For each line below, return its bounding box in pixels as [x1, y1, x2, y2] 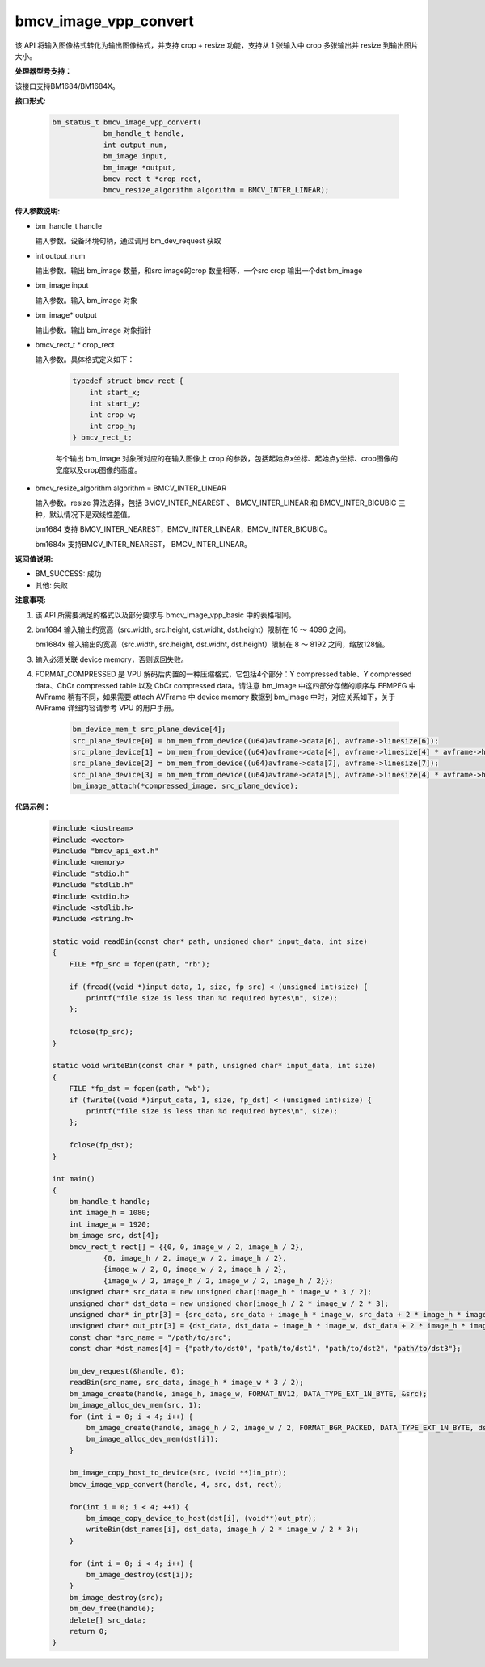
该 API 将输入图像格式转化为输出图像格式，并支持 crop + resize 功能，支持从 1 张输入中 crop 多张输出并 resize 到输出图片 [15, 40, 419, 50]
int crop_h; [89, 421, 137, 431]
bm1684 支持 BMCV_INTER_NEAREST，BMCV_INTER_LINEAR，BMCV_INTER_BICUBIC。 [35, 524, 331, 534]
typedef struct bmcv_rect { [72, 377, 183, 385]
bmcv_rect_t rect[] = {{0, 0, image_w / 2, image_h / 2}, [69, 1242, 304, 1252]
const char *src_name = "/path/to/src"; [69, 1332, 232, 1341]
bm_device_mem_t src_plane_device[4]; [72, 725, 226, 735]
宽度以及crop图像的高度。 [55, 465, 142, 474]
